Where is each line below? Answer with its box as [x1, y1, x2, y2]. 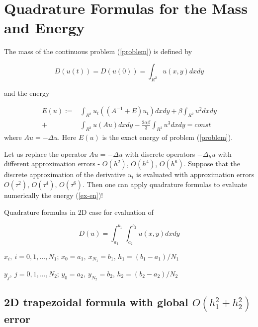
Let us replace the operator [4, 148, 87, 159]
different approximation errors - [4, 158, 100, 169]
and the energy [4, 87, 50, 98]
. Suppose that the [183, 158, 240, 169]
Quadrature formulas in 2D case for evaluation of [4, 206, 154, 217]
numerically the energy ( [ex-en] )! [4, 190, 103, 200]
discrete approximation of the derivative [4, 169, 126, 180]
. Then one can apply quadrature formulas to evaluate [83, 179, 248, 190]
